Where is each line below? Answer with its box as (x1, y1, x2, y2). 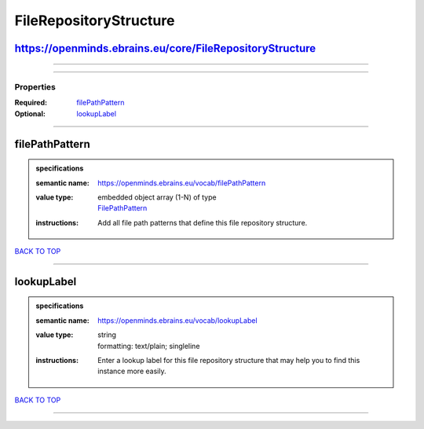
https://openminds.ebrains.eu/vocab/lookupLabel (97, 315, 258, 325)
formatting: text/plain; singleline (97, 341, 200, 350)
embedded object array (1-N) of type (97, 192, 217, 202)
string (97, 330, 117, 339)
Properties (14, 81, 57, 92)
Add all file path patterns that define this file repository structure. (97, 218, 308, 227)
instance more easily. (97, 366, 166, 376)
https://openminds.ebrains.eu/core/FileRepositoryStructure (14, 42, 316, 55)
